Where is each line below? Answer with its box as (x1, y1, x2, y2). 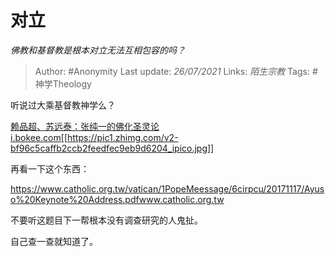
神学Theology (34, 77, 92, 90)
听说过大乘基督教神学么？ (10, 99, 116, 111)
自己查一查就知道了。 (10, 235, 98, 247)
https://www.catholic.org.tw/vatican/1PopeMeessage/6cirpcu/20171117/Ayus (10, 182, 325, 195)
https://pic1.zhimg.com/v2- (67, 131, 179, 143)
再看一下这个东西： (10, 162, 90, 175)
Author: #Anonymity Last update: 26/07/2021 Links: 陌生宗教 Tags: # (34, 65, 318, 77)
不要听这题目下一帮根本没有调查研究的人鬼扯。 (10, 214, 203, 226)
